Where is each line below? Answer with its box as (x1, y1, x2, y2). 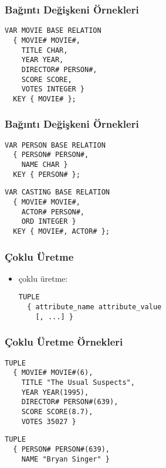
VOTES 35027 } (21, 417, 76, 426)
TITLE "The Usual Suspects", (21, 378, 135, 387)
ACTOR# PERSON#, (21, 207, 85, 216)
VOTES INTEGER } (21, 85, 85, 94)
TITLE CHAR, (21, 46, 68, 54)
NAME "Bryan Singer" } (21, 455, 110, 463)
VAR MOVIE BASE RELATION (5, 26, 101, 35)
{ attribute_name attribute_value (27, 303, 162, 312)
